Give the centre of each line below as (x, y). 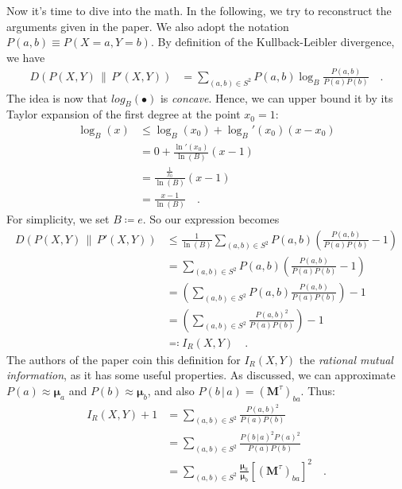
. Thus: (318, 390)
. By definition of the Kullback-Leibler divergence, (273, 42)
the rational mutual (346, 359)
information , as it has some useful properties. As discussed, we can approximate (201, 375)
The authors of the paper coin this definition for (124, 359)
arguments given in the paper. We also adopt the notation (148, 26)
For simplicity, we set (58, 218)
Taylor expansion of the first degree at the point (124, 114)
